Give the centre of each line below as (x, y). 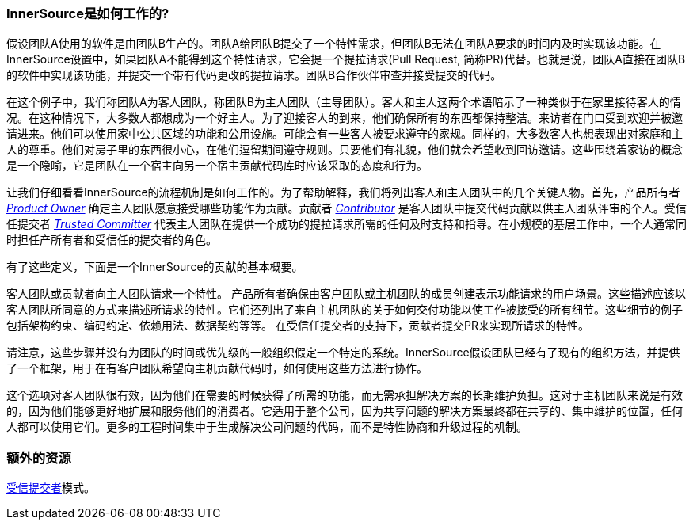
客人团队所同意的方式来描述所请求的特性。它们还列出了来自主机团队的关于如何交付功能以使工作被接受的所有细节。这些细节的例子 (345, 310)
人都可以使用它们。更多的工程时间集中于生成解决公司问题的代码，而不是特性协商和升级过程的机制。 (267, 427)
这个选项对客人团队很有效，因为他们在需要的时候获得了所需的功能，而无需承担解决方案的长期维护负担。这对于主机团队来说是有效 (345, 395)
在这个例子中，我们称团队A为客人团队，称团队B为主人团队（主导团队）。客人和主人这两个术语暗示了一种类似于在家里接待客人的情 (344, 102)
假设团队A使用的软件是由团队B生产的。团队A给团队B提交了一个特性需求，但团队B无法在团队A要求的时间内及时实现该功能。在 (334, 44)
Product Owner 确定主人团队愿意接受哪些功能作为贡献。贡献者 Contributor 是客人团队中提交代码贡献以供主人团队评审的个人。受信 (346, 208)
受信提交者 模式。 (51, 488)
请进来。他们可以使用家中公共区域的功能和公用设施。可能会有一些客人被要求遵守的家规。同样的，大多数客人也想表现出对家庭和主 (345, 134)
